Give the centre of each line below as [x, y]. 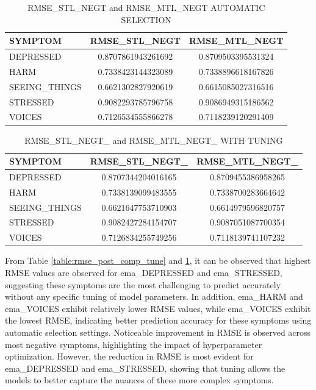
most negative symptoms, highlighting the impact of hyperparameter [134, 344]
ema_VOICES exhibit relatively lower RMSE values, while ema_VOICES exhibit [158, 308]
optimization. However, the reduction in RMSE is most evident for [129, 356]
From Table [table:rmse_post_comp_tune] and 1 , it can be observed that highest [158, 261]
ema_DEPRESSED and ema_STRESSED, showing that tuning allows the [145, 368]
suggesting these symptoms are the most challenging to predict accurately [143, 284]
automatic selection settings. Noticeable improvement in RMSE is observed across [158, 332]
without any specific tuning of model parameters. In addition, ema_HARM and [154, 296]
